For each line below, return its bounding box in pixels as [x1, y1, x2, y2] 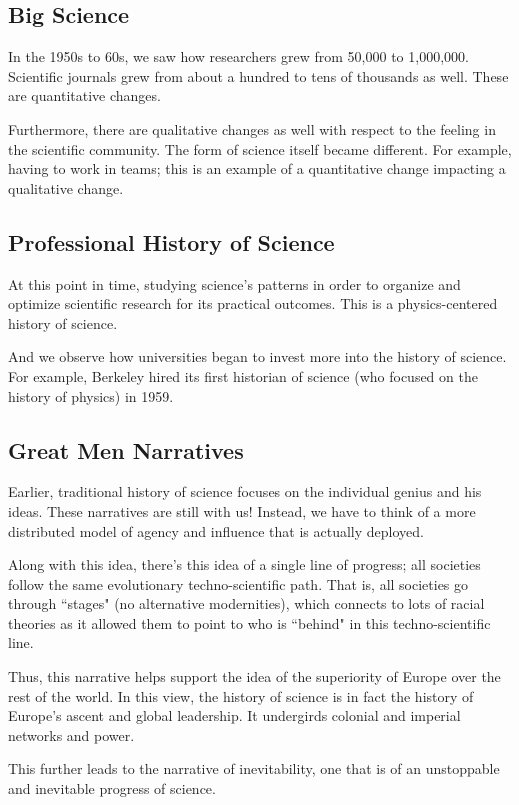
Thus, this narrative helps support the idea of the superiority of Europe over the [8, 666, 501, 687]
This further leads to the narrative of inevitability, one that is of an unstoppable [8, 758, 500, 779]
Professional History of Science [8, 226, 335, 257]
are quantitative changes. [8, 85, 161, 106]
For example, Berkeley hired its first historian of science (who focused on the [8, 365, 478, 386]
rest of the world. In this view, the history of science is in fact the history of [8, 685, 474, 706]
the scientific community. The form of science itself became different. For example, [8, 138, 512, 159]
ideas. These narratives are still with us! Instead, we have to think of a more [8, 500, 476, 521]
